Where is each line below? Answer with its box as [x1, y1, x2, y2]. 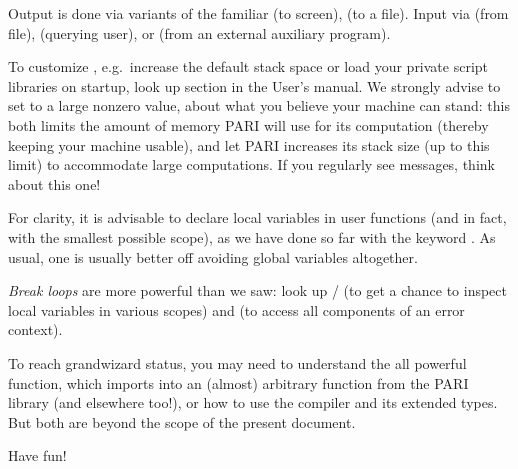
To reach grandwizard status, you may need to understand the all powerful [8, 352, 467, 373]
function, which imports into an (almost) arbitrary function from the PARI [8, 372, 469, 393]
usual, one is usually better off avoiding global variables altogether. [8, 246, 418, 267]
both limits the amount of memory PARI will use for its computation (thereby [8, 114, 489, 135]
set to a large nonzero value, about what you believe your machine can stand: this [8, 95, 510, 116]
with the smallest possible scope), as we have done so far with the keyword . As [8, 226, 496, 247]
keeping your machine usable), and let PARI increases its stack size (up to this [8, 134, 490, 155]
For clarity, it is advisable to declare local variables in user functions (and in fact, [8, 207, 507, 228]
